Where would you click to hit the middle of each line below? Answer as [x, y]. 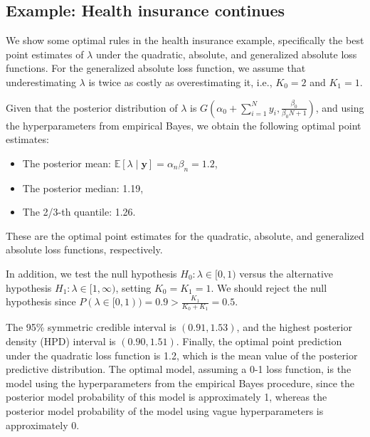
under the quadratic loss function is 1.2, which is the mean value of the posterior [182, 355]
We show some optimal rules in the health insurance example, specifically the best [185, 40]
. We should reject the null [269, 287]
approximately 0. [43, 425]
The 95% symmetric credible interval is [91, 327]
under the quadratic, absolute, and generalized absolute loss [226, 54]
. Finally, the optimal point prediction [259, 341]
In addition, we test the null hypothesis [91, 273]
